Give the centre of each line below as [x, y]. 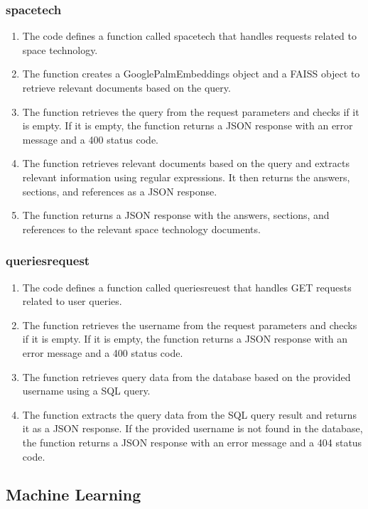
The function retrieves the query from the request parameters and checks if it [191, 111]
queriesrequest [48, 261]
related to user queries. [72, 301]
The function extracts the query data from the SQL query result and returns [189, 414]
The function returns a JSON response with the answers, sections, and [176, 215]
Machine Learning [74, 494]
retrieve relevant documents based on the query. [126, 87]
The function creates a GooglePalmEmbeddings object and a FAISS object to [191, 74]
